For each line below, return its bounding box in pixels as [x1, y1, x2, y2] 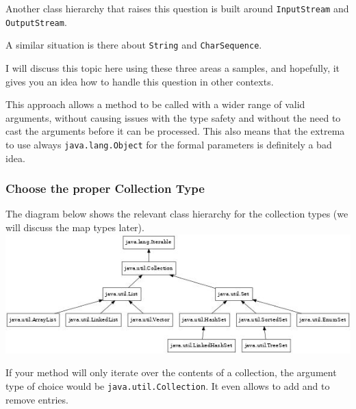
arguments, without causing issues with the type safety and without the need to [5, 110, 341, 124]
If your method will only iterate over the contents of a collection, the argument [5, 365, 337, 380]
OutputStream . [5, 14, 67, 29]
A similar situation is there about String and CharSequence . [5, 38, 262, 52]
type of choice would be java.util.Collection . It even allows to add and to [5, 378, 330, 393]
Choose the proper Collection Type [5, 180, 205, 197]
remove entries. [5, 392, 68, 406]
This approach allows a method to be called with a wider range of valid [5, 97, 305, 111]
